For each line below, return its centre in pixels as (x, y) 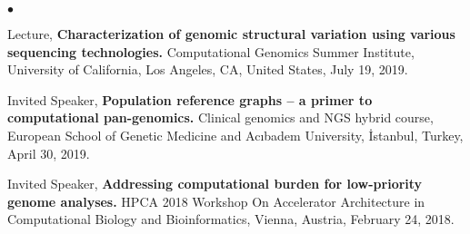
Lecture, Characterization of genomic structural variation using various (231, 34)
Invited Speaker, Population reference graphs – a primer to (190, 99)
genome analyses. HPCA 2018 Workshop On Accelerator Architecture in (216, 201)
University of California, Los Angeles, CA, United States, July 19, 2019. (208, 69)
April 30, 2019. (49, 153)
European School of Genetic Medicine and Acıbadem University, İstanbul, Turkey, (235, 135)
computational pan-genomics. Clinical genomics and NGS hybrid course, (220, 117)
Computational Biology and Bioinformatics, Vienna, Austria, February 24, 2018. (231, 219)
